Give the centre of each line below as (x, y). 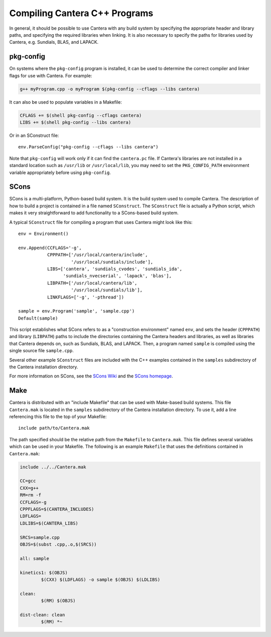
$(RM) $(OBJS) (58, 601)
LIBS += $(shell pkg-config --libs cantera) (76, 122)
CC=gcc (28, 481)
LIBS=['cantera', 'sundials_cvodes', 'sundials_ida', (115, 269)
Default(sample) (38, 318)
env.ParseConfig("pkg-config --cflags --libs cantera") (88, 147)
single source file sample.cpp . (41, 351)
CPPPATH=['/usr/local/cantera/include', (97, 255)
